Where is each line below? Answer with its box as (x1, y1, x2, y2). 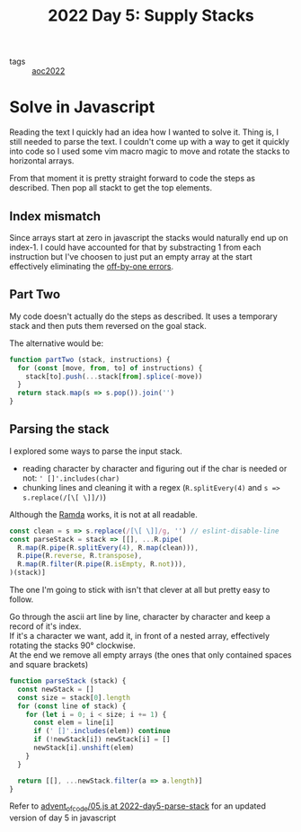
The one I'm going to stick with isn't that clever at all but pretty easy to (9, 585, 270, 596)
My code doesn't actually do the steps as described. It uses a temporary (9, 311, 279, 322)
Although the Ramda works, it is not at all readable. (9, 509, 198, 519)
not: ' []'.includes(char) (22, 473, 120, 483)
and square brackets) (9, 659, 89, 670)
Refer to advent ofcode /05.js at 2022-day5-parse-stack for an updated (9, 801, 267, 814)
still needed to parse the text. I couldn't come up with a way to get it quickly (9, 137, 290, 147)
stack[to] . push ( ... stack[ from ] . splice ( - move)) (25, 372, 203, 381)
